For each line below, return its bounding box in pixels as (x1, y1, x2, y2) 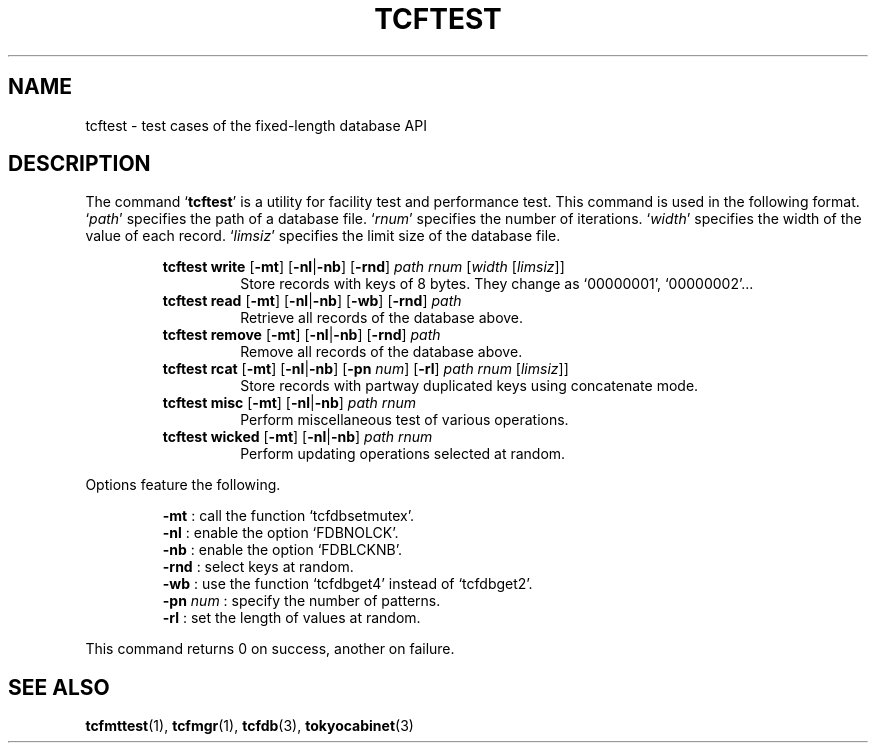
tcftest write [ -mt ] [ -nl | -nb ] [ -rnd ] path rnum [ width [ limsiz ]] (162, 258, 565, 276)
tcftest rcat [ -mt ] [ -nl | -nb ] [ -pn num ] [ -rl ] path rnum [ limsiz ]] (162, 360, 569, 378)
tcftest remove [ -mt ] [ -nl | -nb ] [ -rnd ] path (162, 326, 441, 344)
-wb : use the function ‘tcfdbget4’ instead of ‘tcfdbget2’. (162, 575, 533, 593)
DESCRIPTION (8, 151, 151, 177)
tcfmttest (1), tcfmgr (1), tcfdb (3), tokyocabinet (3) (85, 717, 414, 735)
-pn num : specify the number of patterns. (162, 592, 441, 610)
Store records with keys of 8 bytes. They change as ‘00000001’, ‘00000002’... (240, 275, 754, 293)
